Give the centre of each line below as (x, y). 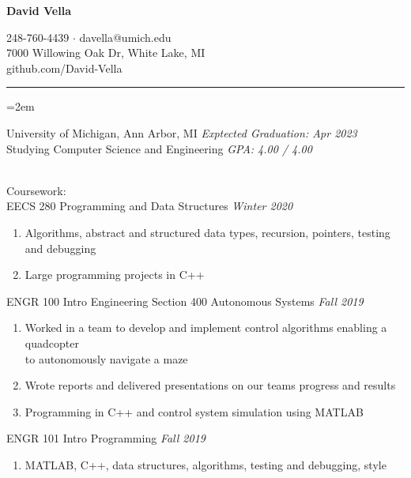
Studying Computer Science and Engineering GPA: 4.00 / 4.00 (159, 148)
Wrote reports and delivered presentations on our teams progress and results (210, 385)
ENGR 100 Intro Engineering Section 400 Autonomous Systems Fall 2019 (185, 301)
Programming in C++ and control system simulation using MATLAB (194, 411)
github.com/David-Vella (64, 68)
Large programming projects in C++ (115, 275)
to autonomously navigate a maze (106, 358)
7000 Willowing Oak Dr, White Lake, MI (106, 53)
